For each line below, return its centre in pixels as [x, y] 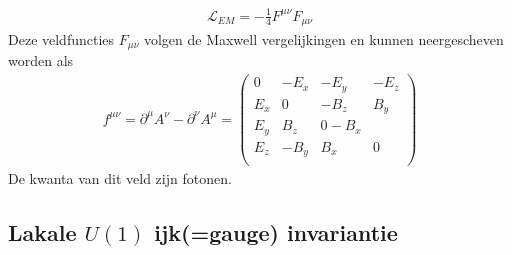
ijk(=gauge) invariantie [276, 232]
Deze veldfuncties [61, 39]
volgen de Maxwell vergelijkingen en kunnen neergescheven [323, 39]
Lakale [42, 232]
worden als [41, 60]
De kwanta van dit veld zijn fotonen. [120, 178]
